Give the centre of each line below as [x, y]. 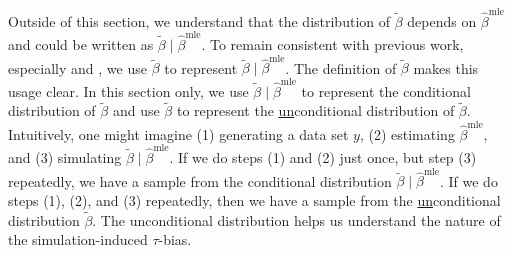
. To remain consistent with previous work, [332, 44]
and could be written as [81, 44]
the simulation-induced [78, 239]
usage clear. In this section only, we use [128, 90]
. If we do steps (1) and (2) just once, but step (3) [323, 157]
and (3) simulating [65, 157]
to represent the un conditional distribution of [315, 110]
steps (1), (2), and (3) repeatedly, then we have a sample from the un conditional [254, 200]
